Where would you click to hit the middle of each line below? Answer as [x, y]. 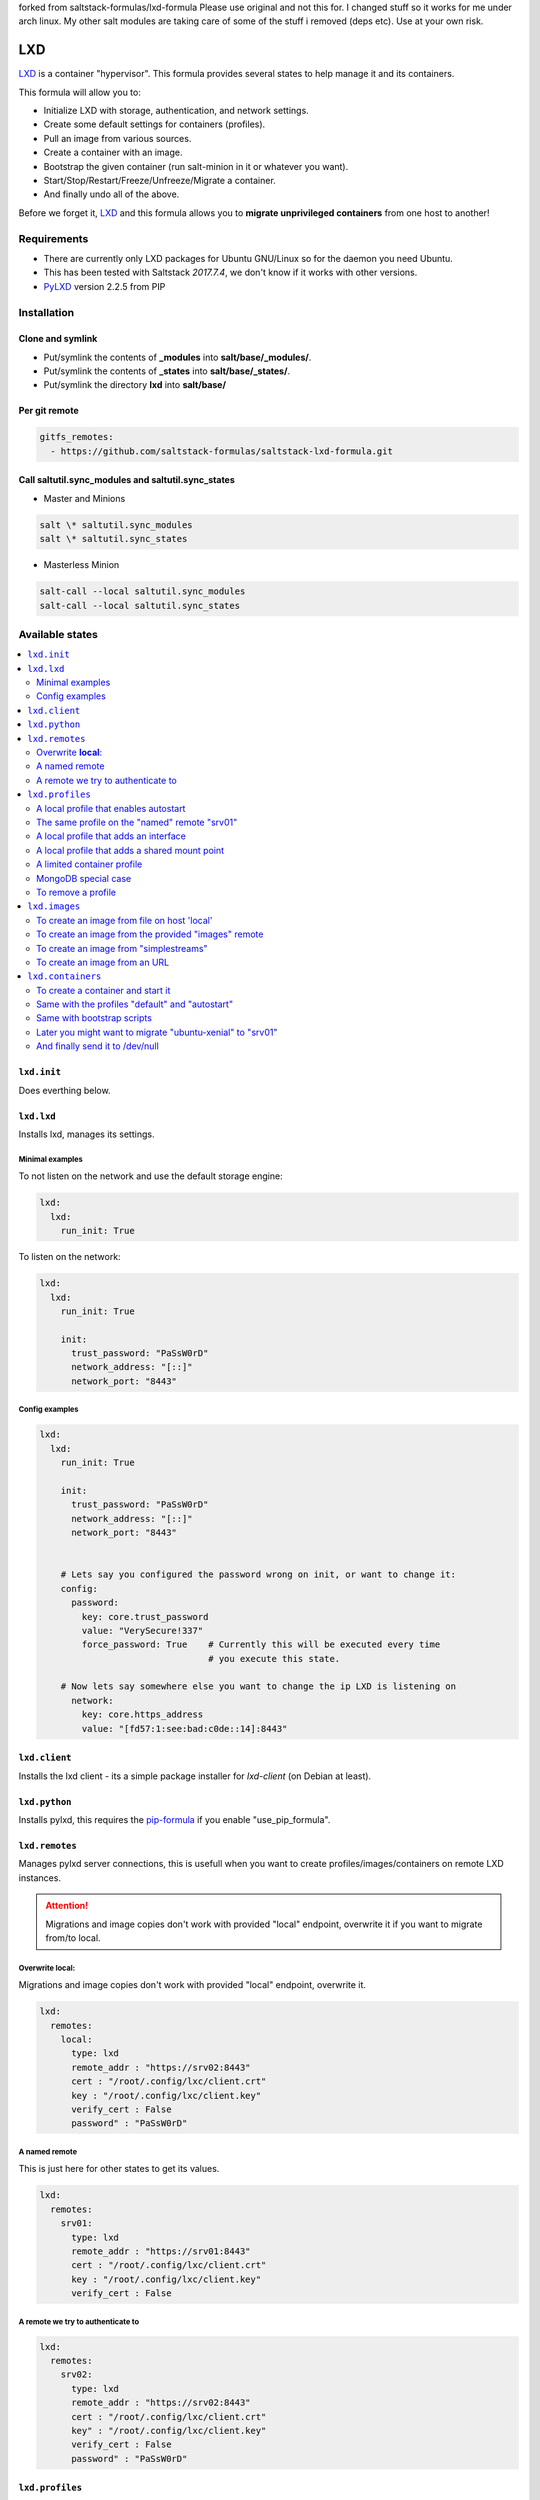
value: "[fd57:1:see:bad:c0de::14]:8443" [184, 1728]
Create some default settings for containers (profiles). [154, 124]
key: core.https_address [142, 1714]
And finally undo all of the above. [111, 194]
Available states [58, 634]
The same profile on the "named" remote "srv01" [137, 822]
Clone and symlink [58, 339]
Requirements [53, 238]
